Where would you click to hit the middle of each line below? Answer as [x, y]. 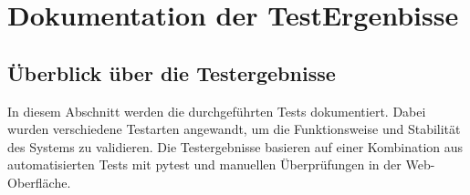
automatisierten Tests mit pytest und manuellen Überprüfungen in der [204, 164]
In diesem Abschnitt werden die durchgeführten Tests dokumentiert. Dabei [217, 111]
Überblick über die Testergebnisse [172, 72]
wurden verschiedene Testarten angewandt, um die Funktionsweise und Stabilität [234, 129]
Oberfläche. [39, 182]
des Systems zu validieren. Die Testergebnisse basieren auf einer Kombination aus [235, 146]
